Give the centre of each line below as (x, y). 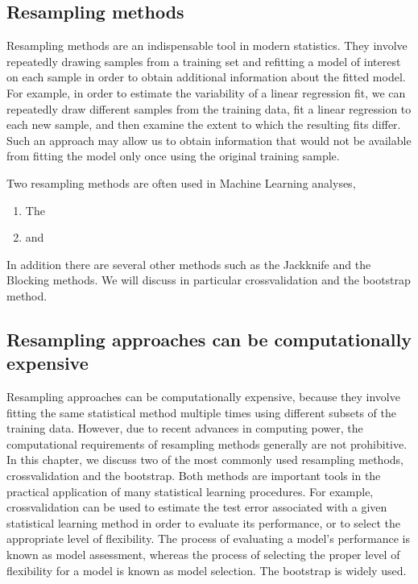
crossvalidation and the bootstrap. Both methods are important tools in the (194, 476)
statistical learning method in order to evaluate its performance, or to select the (203, 522)
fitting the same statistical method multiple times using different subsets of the (202, 412)
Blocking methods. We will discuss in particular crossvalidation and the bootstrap (209, 280)
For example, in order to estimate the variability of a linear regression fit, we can (206, 92)
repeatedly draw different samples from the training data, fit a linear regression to (209, 108)
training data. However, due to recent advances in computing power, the (185, 428)
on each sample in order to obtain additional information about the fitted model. (206, 77)
